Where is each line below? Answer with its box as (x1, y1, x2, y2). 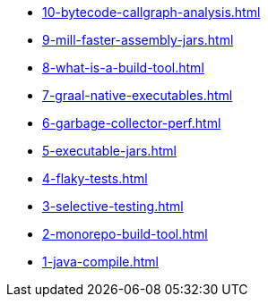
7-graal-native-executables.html (42, 88, 233, 103)
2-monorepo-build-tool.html (42, 226, 208, 241)
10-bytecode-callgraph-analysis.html (42, 4, 261, 20)
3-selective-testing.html (42, 198, 184, 214)
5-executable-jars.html (42, 143, 177, 158)
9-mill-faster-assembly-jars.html (42, 32, 234, 47)
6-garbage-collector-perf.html (42, 115, 221, 131)
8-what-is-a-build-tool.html (42, 60, 204, 75)
